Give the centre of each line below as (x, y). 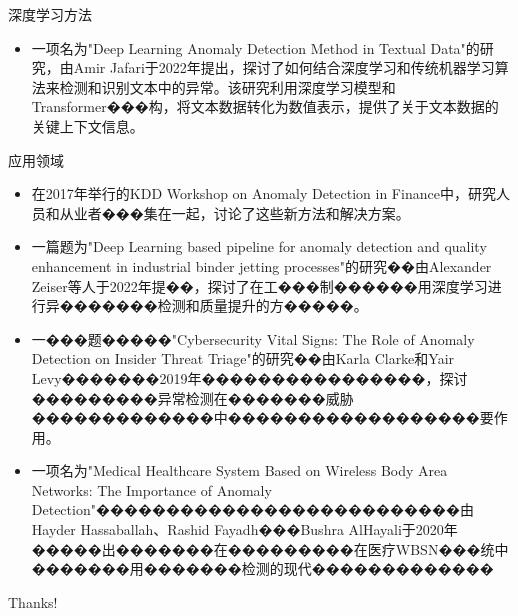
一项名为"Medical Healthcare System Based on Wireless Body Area (239, 470)
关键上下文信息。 (87, 125)
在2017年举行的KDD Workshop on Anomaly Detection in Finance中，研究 (263, 193)
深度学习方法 (50, 14)
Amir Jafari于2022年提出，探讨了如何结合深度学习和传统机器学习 (284, 67)
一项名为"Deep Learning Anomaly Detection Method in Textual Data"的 (255, 47)
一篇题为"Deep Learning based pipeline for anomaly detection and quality (259, 246)
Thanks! (33, 601)
